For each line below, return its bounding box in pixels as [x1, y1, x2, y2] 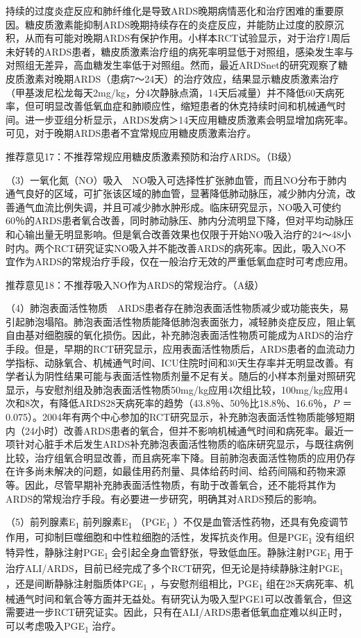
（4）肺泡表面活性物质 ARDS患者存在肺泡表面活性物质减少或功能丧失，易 [6, 301, 349, 315]
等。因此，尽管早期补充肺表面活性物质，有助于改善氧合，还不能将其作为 [6, 478, 336, 492]
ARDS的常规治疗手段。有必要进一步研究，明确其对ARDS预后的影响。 [6, 491, 323, 505]
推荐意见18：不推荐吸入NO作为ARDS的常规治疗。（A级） [6, 277, 265, 292]
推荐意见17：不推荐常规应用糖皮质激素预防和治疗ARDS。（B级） [6, 149, 298, 163]
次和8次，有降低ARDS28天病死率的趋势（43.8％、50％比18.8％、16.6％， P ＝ [6, 396, 353, 410]
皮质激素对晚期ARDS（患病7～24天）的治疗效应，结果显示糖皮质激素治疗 [6, 71, 339, 85]
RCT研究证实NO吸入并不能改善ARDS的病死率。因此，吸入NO [53, 240, 337, 255]
